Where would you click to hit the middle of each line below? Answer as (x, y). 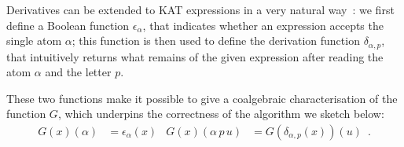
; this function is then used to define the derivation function (216, 40)
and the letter (78, 72)
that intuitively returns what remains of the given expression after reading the (195, 56)
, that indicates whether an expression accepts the (263, 25)
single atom (34, 40)
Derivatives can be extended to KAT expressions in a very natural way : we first (200, 9)
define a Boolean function (68, 25)
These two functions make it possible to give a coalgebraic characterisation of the (202, 98)
